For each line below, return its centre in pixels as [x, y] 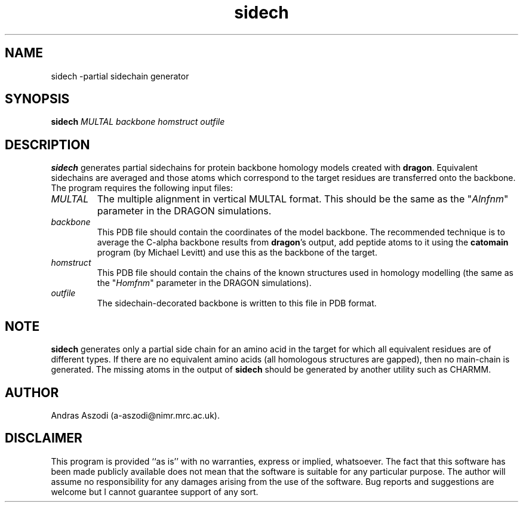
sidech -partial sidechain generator [120, 76]
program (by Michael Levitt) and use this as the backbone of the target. [237, 253]
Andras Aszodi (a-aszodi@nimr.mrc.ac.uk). [135, 415]
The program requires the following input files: [142, 188]
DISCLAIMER [44, 438]
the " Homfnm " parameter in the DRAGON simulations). [204, 283]
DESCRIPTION [47, 145]
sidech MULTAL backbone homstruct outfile [138, 122]
